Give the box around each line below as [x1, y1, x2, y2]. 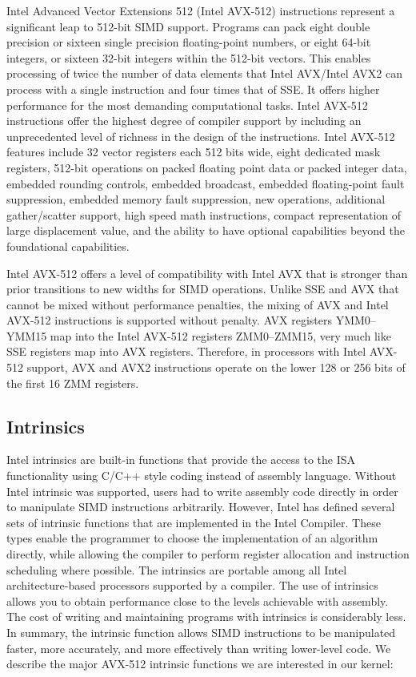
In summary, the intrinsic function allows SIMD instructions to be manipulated [6, 623, 396, 640]
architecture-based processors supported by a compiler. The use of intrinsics [6, 577, 378, 594]
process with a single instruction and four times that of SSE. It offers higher [6, 80, 380, 97]
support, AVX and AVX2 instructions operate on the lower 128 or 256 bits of [26, 359, 406, 376]
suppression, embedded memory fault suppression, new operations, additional [6, 191, 386, 208]
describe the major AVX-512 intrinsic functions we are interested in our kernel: [6, 655, 394, 672]
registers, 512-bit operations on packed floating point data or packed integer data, [6, 159, 407, 175]
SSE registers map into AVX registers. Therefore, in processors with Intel [6, 343, 366, 360]
